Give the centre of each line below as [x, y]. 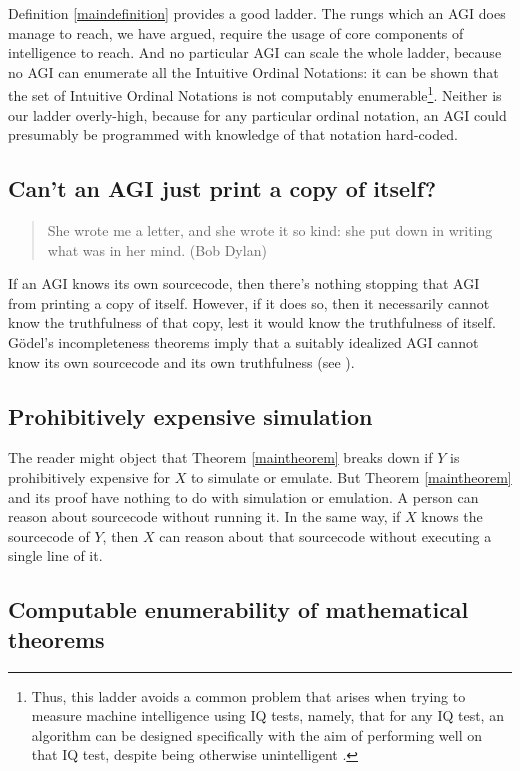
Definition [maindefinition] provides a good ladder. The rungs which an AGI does [257, 13]
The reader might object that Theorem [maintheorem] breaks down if [220, 457]
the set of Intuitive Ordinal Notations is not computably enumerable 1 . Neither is [255, 94]
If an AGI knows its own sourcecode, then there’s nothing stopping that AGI [244, 283]
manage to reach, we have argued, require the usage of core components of [236, 32]
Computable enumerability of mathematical [238, 609]
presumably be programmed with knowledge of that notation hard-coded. [233, 134]
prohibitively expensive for [89, 476]
